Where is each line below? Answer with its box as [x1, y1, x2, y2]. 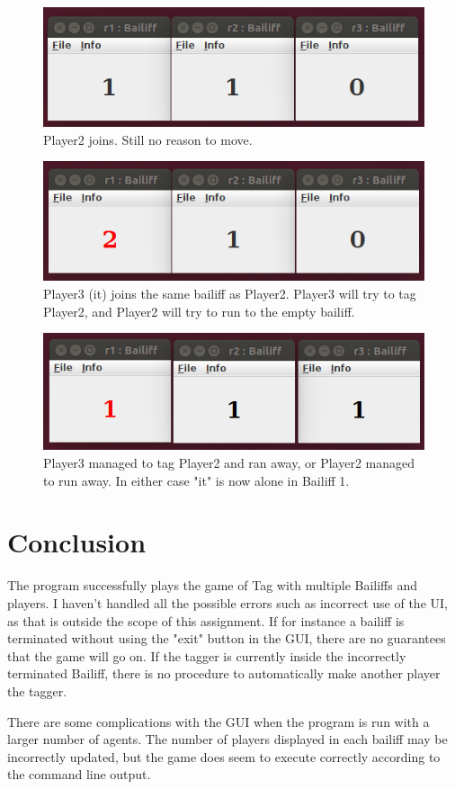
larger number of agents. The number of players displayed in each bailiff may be [7, 730, 448, 749]
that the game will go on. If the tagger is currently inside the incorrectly [7, 646, 406, 665]
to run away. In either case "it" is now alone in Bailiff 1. [43, 471, 350, 489]
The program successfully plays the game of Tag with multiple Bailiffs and [7, 576, 418, 595]
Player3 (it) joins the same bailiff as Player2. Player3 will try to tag [43, 283, 416, 302]
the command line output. [7, 765, 151, 784]
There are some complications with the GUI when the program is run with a [7, 712, 430, 731]
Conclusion [7, 524, 147, 560]
